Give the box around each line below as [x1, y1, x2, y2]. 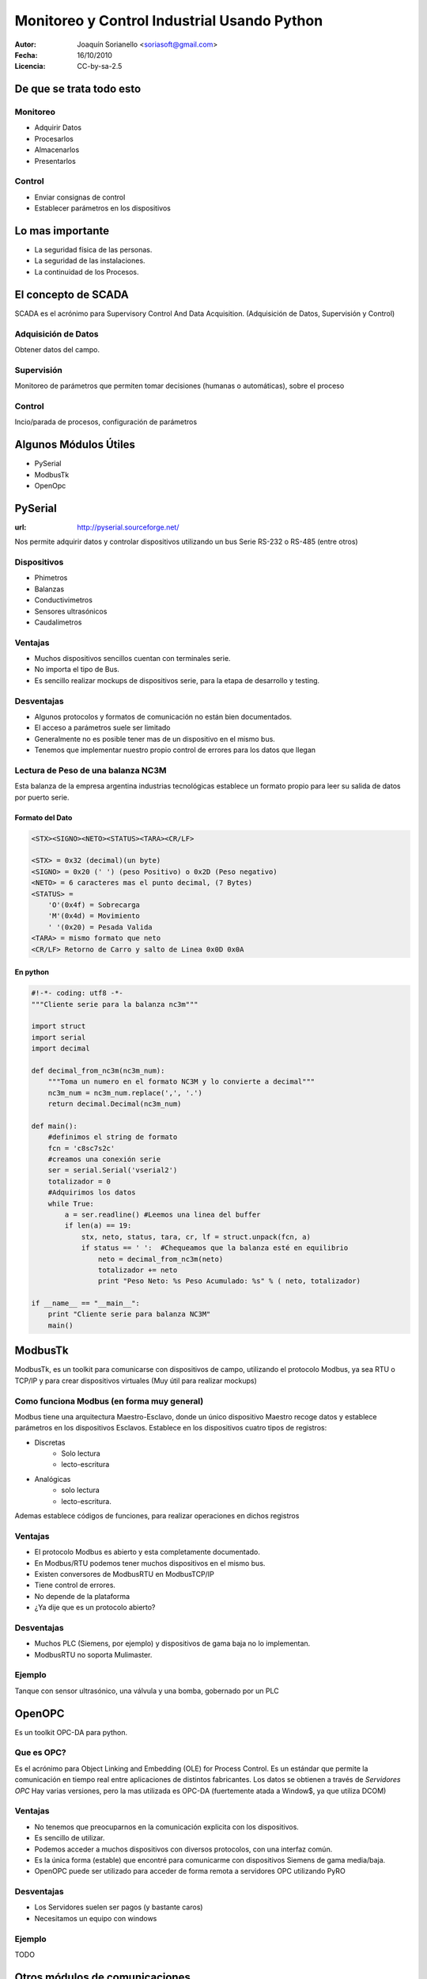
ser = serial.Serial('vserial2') [47, 1166, 178, 1175]
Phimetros [34, 573, 68, 583]
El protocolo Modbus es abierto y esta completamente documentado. [34, 1548, 261, 1557]
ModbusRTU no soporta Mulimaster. [34, 1650, 153, 1659]
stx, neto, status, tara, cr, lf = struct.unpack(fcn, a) [81, 1232, 312, 1241]
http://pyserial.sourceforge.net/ [77, 522, 179, 532]
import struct [31, 1022, 86, 1031]
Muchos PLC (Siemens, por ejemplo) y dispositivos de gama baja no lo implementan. [34, 1639, 311, 1648]
